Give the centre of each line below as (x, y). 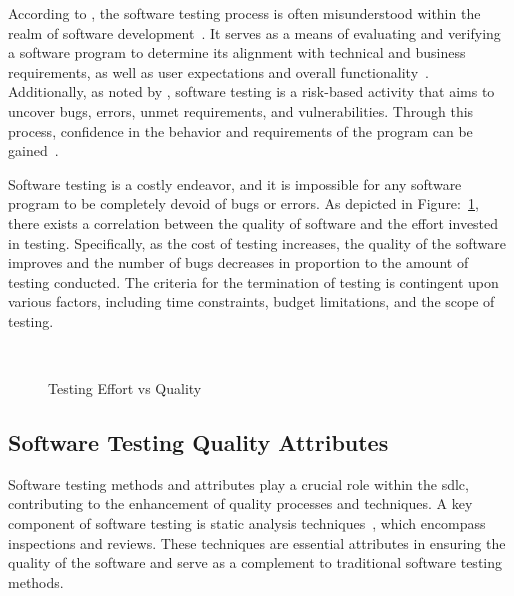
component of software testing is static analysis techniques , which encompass (247, 523)
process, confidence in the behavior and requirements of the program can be (240, 130)
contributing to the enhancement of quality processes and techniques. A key (240, 503)
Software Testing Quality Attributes (198, 442)
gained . (33, 150)
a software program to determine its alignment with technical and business (237, 52)
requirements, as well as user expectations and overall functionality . (218, 71)
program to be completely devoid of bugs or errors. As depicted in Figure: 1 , (243, 203)
